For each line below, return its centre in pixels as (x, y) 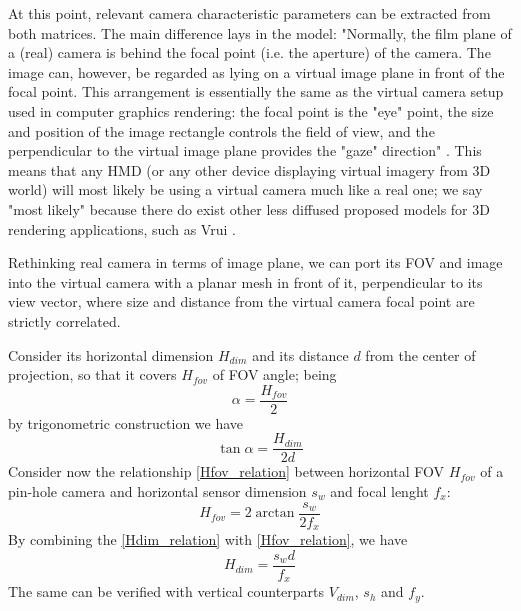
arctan (275, 513)
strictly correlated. (64, 320)
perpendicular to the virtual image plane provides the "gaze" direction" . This (245, 150)
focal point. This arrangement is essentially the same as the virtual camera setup (256, 91)
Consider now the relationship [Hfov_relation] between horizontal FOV (226, 471)
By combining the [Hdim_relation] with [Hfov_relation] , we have (208, 539)
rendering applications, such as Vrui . (122, 228)
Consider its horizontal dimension (111, 354)
